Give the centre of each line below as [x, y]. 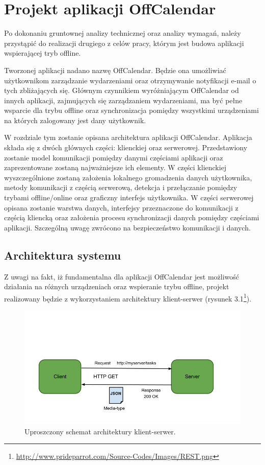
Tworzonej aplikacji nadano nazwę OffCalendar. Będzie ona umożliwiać [115, 70]
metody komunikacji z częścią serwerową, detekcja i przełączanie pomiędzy [121, 187]
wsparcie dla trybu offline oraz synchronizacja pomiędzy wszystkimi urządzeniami [131, 110]
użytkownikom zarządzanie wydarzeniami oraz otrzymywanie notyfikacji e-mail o [130, 80]
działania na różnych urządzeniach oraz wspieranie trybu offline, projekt [117, 286]
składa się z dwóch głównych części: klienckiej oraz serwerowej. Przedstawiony [126, 147]
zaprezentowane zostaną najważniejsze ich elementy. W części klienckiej [115, 167]
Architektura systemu [63, 255]
